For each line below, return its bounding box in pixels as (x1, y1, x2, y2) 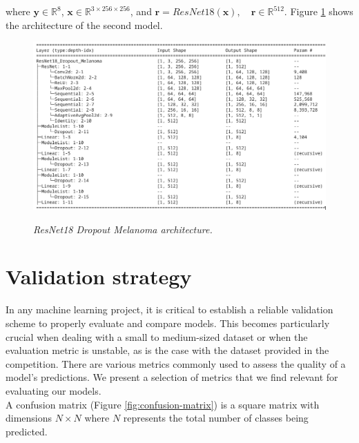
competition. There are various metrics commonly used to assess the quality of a (6, 356, 346, 371)
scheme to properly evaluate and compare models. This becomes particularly (6, 315, 330, 330)
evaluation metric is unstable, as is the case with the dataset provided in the (6, 343, 329, 357)
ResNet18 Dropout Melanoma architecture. (33, 221, 213, 236)
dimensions (6, 411, 52, 425)
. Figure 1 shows (284, 4, 353, 18)
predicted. (6, 424, 48, 438)
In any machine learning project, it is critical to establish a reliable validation (6, 302, 333, 317)
